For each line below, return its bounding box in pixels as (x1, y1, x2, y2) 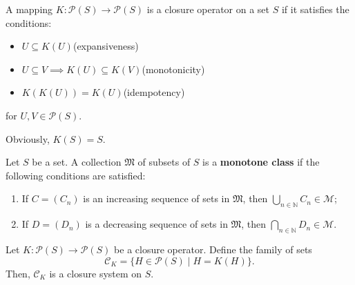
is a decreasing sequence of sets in (85, 217, 228, 231)
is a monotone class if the (202, 155, 320, 169)
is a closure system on (49, 266, 142, 280)
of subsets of (137, 155, 191, 169)
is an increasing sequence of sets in (83, 191, 230, 206)
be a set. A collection (32, 155, 122, 169)
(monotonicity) (142, 61, 205, 76)
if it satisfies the (281, 2, 349, 16)
